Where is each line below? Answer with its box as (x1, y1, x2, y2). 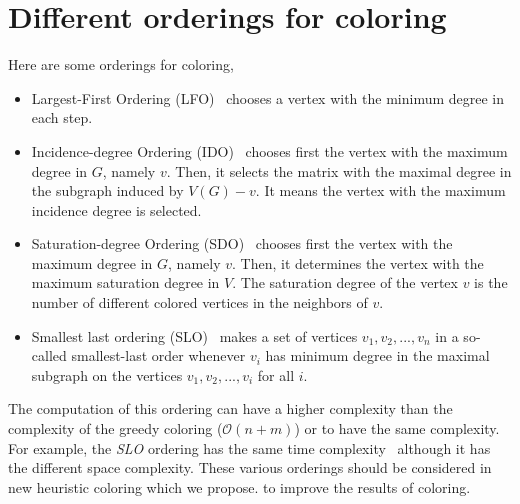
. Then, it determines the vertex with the (232, 252, 484, 273)
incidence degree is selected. (31, 199, 202, 220)
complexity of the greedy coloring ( (8, 418, 223, 439)
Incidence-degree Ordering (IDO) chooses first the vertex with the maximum (31, 140, 508, 161)
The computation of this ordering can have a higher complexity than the (8, 398, 453, 419)
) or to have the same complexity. (294, 418, 500, 439)
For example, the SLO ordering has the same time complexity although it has (8, 437, 491, 458)
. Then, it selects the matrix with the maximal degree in (166, 160, 512, 181)
